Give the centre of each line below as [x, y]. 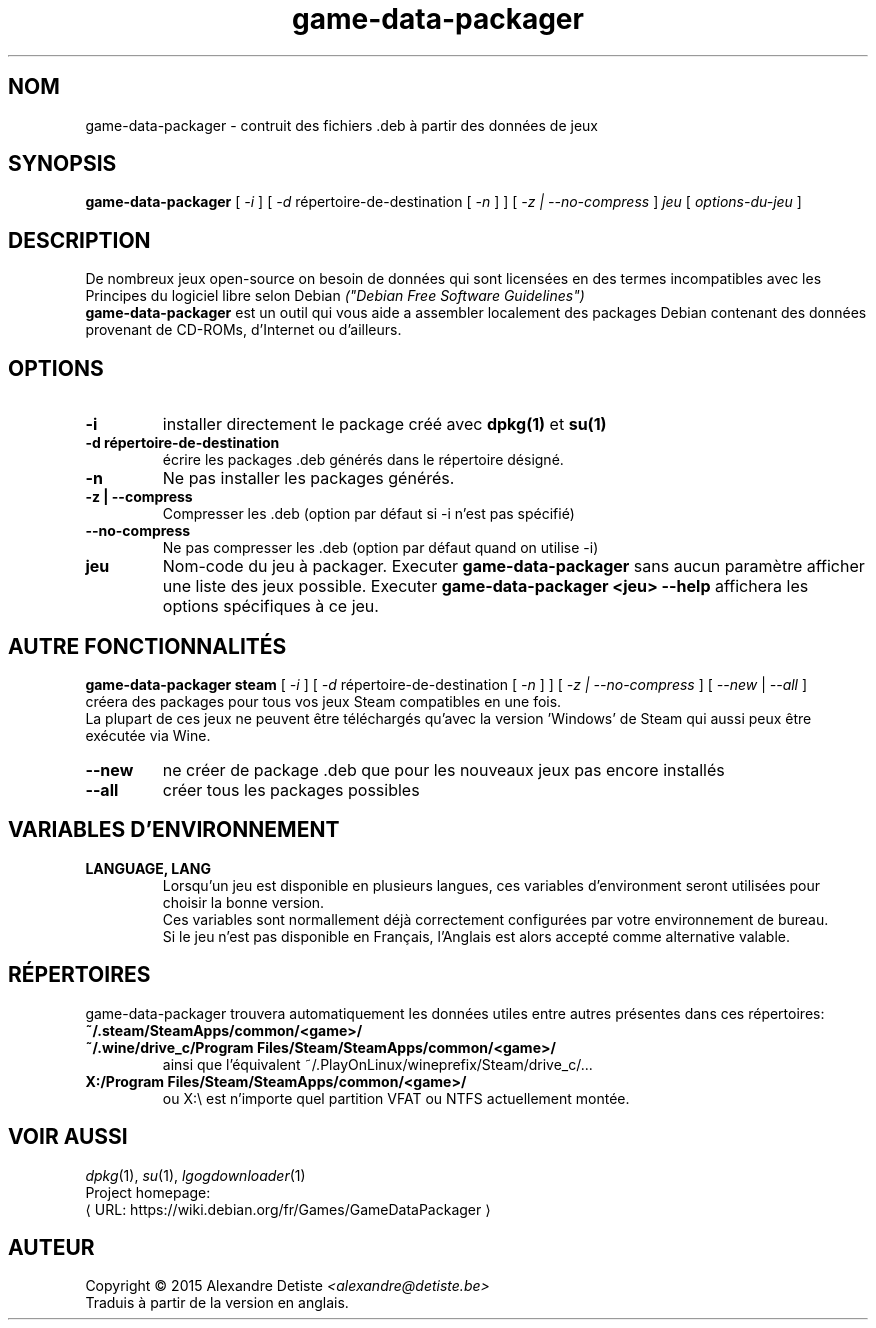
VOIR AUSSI [68, 1137]
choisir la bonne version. [243, 902]
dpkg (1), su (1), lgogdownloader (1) [195, 1175]
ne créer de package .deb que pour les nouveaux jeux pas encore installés [443, 769]
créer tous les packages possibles [291, 789]
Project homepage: [148, 1192]
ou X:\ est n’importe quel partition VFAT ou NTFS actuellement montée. [396, 1098]
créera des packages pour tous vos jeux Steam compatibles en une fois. [323, 701]
